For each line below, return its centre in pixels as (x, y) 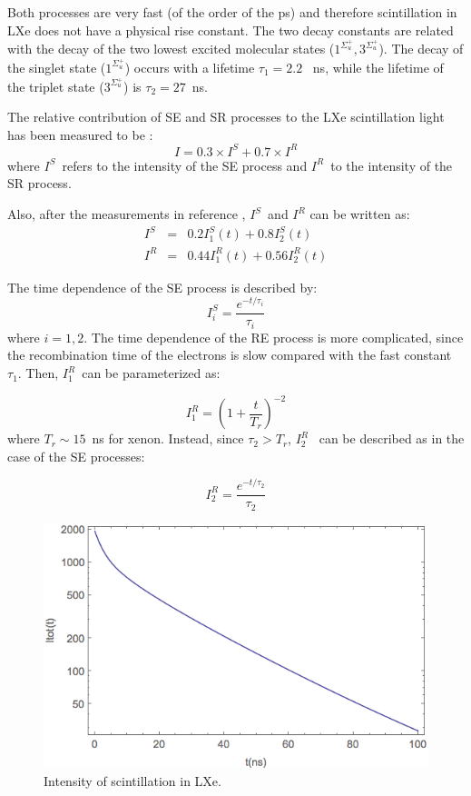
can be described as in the (392, 438)
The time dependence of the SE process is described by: (162, 287)
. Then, (38, 373)
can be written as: (360, 214)
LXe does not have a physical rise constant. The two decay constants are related (231, 30)
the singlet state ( (57, 67)
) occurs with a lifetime (190, 67)
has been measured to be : (80, 134)
